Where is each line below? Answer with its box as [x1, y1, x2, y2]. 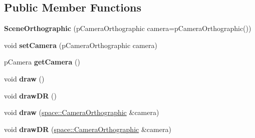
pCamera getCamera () [4, 56, 80, 67]
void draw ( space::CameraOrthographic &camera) [4, 107, 159, 117]
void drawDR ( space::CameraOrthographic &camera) [4, 123, 171, 134]
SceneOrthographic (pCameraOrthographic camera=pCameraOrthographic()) [4, 23, 251, 33]
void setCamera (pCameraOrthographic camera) [4, 39, 157, 50]
